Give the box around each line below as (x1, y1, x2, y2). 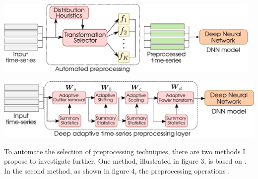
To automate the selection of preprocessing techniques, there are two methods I (4, 146, 246, 156)
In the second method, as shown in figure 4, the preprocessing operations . (4, 165, 230, 176)
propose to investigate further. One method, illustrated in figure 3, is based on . (4, 156, 247, 166)
